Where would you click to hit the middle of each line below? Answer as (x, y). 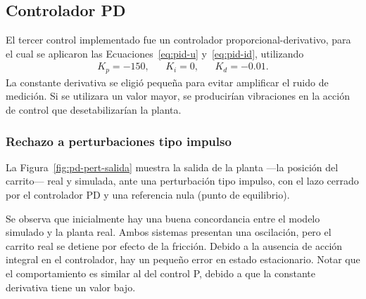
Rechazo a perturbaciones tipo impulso (119, 141)
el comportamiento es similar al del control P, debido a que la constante (160, 273)
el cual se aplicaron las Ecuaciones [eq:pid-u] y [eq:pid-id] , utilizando (155, 53)
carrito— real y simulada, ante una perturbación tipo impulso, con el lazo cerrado (182, 181)
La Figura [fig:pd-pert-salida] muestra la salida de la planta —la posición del (172, 167)
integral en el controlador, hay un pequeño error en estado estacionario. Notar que (183, 259)
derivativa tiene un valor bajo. (71, 287)
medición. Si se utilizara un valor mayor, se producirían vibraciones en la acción (178, 96)
